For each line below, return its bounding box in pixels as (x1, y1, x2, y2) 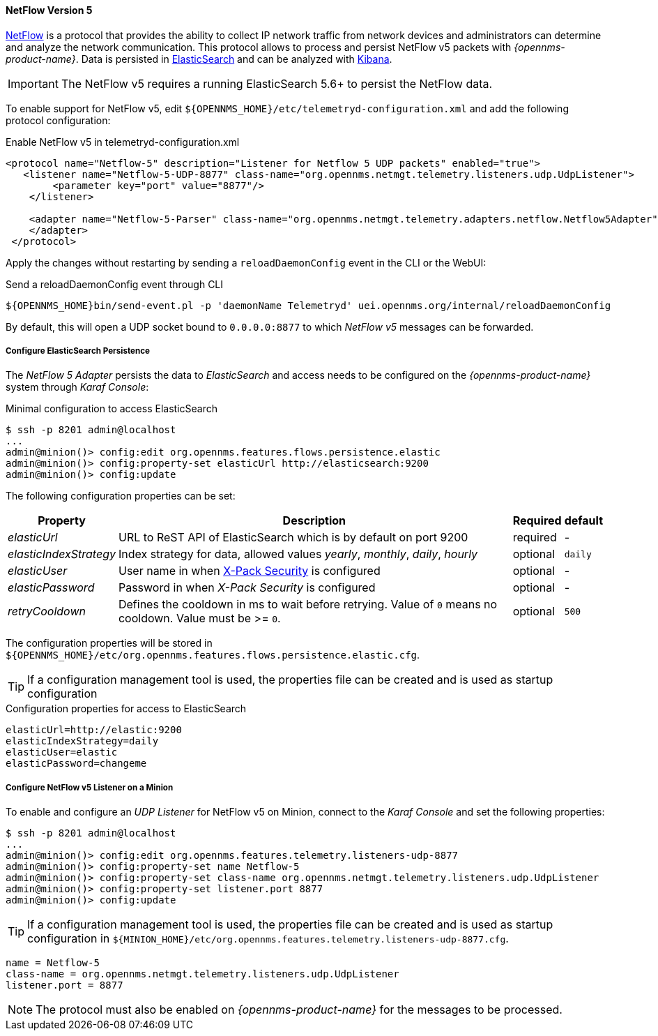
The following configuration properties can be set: (6, 490, 236, 502)
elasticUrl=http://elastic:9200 (6, 724, 182, 736)
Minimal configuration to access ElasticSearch (6, 403, 217, 415)
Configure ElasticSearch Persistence (6, 346, 151, 356)
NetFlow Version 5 (6, 4, 93, 16)
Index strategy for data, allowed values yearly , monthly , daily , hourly (118, 547, 478, 562)
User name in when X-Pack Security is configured (118, 564, 381, 578)
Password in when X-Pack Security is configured (118, 580, 376, 595)
